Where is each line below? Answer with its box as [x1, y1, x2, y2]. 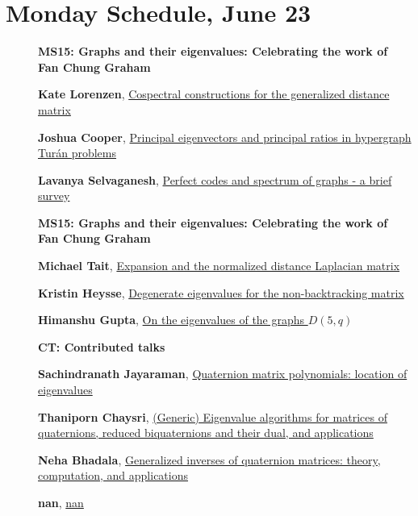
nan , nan [38, 494, 84, 510]
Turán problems [38, 144, 117, 161]
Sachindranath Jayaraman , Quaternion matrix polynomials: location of [38, 365, 408, 382]
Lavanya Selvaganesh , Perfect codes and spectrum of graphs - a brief [38, 171, 392, 188]
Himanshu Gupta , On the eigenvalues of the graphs [38, 311, 305, 328]
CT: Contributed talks [38, 338, 165, 355]
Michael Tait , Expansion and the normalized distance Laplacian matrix [38, 257, 400, 274]
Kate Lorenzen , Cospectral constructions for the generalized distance [38, 85, 390, 102]
